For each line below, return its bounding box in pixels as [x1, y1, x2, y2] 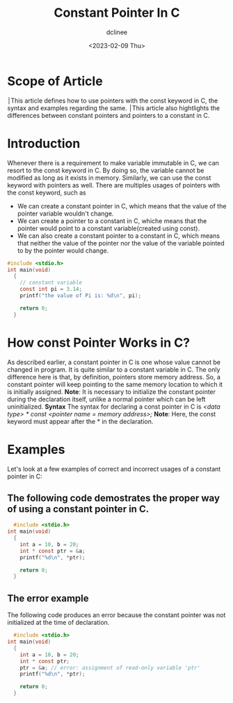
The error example [7, 592, 89, 604]
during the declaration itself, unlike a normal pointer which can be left [7, 395, 206, 403]
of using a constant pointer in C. [7, 503, 150, 515]
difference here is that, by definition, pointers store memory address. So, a [7, 372, 221, 381]
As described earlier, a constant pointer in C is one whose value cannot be [7, 358, 221, 366]
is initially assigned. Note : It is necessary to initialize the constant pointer [7, 387, 216, 395]
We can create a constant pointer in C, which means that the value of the [17, 202, 227, 210]
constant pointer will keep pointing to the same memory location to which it [7, 380, 223, 388]
